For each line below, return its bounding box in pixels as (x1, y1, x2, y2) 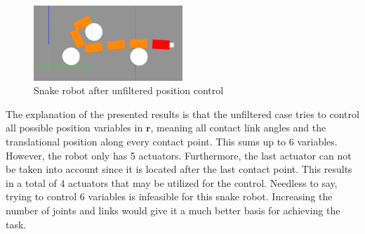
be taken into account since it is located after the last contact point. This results (6, 162, 352, 176)
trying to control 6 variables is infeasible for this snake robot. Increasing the (6, 189, 333, 204)
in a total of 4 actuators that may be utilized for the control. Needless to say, (6, 175, 338, 190)
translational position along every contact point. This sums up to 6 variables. (6, 134, 338, 148)
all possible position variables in (6, 120, 143, 135)
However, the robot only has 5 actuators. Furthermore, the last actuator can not (6, 148, 352, 162)
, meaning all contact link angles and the (150, 120, 326, 135)
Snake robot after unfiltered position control (34, 83, 224, 98)
